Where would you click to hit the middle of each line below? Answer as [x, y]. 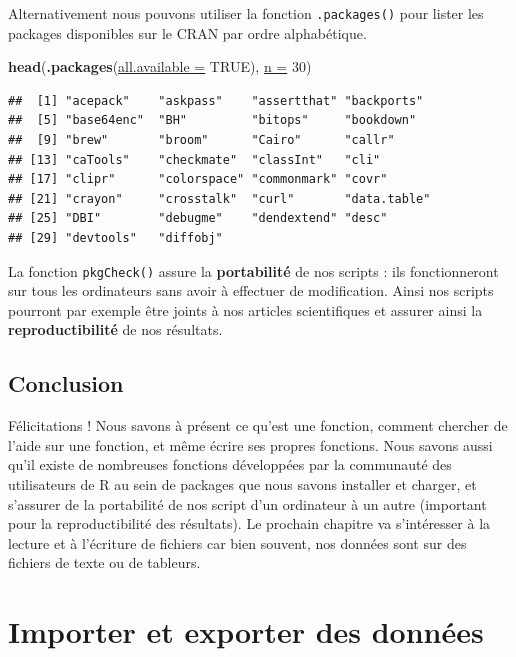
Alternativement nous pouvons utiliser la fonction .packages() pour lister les [246, 13]
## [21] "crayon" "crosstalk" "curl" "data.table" [219, 198]
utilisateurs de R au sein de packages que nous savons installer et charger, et [242, 484]
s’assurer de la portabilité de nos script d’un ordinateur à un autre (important [247, 503]
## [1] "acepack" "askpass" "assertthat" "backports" [216, 100]
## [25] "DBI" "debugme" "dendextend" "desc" [198, 218]
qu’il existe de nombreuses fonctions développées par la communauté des [230, 464]
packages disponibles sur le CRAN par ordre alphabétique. [187, 32]
